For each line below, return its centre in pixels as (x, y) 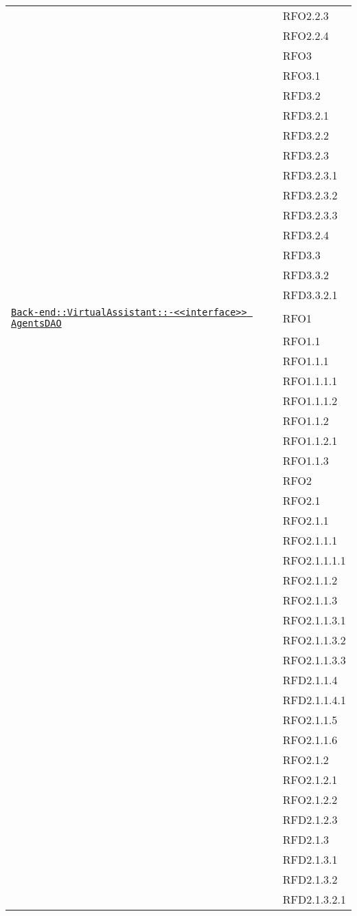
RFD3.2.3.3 (310, 215)
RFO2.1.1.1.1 (314, 560)
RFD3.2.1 (306, 115)
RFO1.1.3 (306, 460)
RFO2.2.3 (306, 15)
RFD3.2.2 (306, 135)
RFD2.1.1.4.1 (314, 700)
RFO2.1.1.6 (310, 740)
